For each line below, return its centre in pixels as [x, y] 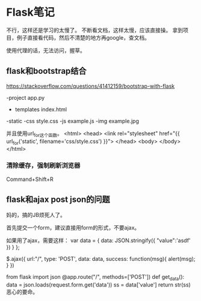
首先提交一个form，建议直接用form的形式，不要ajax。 [73, 228]
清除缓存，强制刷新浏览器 [43, 166]
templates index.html [41, 109]
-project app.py [26, 97]
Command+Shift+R [30, 179]
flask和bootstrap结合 [46, 71]
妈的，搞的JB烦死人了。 [36, 215]
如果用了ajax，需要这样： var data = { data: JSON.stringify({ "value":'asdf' [98, 240]
